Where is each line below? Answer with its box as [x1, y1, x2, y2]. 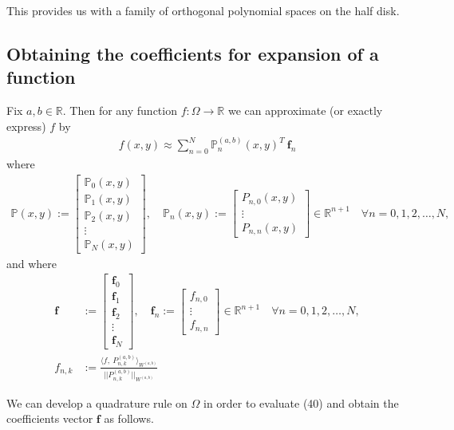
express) [6, 117, 46, 134]
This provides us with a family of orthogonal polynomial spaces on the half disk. [6, 2, 400, 18]
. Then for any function [62, 102, 177, 119]
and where [6, 254, 57, 271]
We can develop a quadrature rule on [6, 394, 188, 411]
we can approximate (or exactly [227, 102, 383, 119]
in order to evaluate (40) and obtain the [203, 394, 399, 411]
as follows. [104, 410, 154, 427]
